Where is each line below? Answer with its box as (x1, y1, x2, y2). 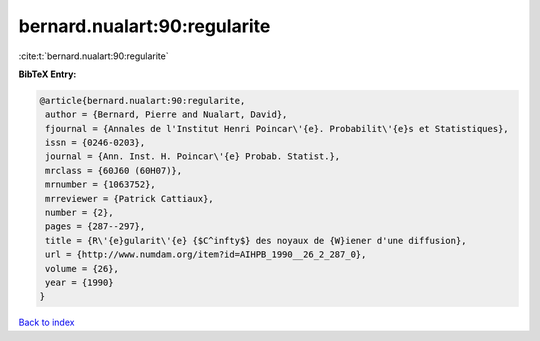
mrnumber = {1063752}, (45, 179, 157, 190)
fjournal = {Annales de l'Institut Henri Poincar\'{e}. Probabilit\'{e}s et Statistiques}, (45, 123, 509, 134)
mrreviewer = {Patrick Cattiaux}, (45, 193, 214, 204)
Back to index (18, 316, 75, 329)
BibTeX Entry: (18, 68, 77, 80)
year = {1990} (45, 277, 114, 288)
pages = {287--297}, (45, 221, 146, 232)
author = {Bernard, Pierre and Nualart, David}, (45, 109, 288, 120)
